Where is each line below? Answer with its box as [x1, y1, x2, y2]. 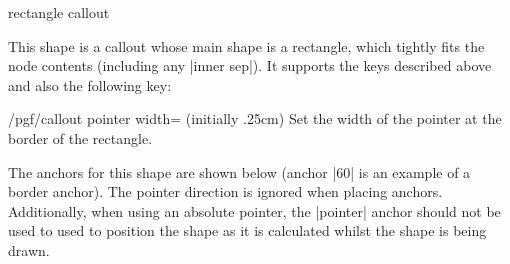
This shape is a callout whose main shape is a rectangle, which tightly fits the [8, 35, 485, 56]
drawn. [8, 239, 50, 260]
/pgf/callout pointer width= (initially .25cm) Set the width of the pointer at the [8, 108, 502, 129]
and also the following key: [8, 74, 172, 95]
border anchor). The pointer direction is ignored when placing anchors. [8, 181, 443, 202]
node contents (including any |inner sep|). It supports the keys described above [8, 55, 492, 76]
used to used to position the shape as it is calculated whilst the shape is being [8, 220, 487, 241]
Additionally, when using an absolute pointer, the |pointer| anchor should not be [8, 200, 501, 221]
